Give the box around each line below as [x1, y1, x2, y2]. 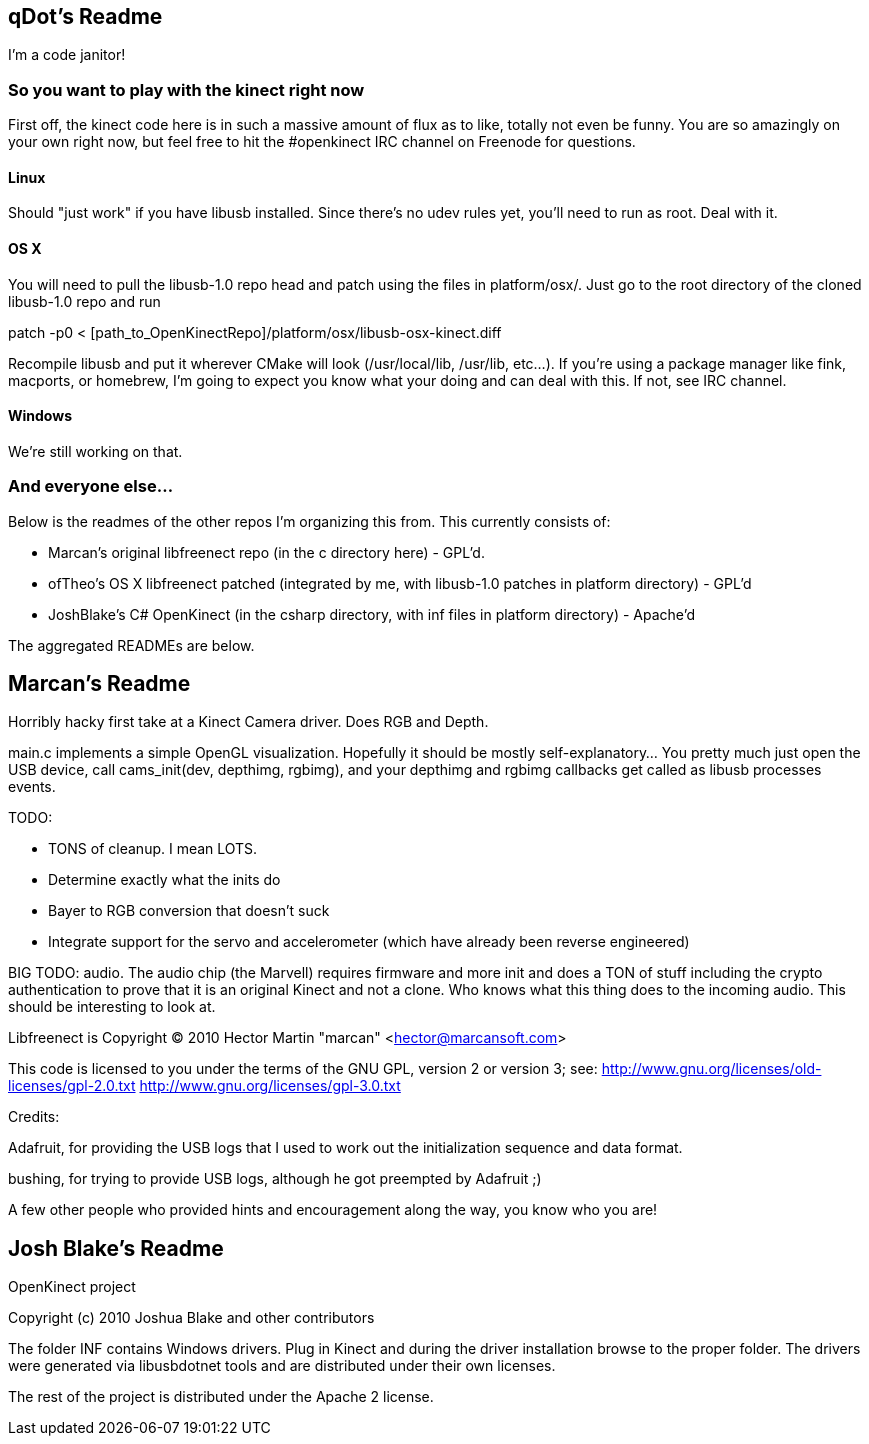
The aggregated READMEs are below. [8, 636, 255, 654]
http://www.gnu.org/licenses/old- [601, 1060, 822, 1078]
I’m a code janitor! [8, 46, 126, 64]
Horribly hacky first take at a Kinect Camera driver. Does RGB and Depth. [8, 713, 489, 731]
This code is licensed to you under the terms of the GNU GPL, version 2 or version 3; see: [8, 1060, 598, 1078]
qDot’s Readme [8, 4, 163, 29]
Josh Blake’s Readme [8, 1235, 224, 1261]
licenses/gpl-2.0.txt [8, 1077, 136, 1095]
